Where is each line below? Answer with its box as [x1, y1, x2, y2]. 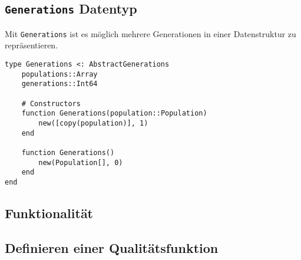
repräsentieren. [5, 39, 58, 51]
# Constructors [21, 99, 81, 108]
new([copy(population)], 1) [38, 119, 148, 127]
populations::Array [21, 70, 98, 78]
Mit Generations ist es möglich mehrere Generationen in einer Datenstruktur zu [5, 27, 296, 40]
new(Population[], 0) [38, 158, 123, 167]
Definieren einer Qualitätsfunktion [5, 238, 219, 256]
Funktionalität [5, 203, 94, 222]
